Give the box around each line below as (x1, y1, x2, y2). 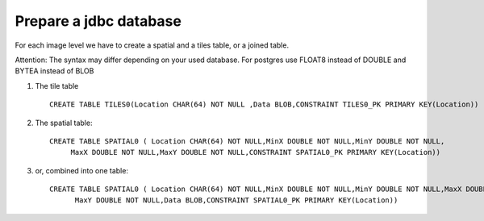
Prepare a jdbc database (15, 12, 181, 30)
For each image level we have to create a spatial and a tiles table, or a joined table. (15, 40, 290, 50)
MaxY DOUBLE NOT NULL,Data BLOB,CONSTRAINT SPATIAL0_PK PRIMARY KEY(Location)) (74, 196, 398, 205)
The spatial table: (35, 118, 93, 127)
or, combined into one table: (35, 165, 129, 175)
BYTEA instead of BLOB (15, 66, 94, 76)
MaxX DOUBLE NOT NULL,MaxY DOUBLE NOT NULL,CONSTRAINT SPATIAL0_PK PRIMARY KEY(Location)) (70, 148, 441, 157)
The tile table (35, 81, 79, 90)
